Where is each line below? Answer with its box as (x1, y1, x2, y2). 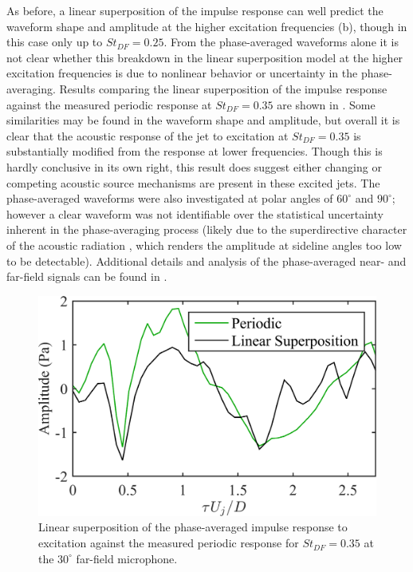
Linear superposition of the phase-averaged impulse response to (38, 519, 348, 535)
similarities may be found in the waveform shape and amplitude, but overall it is (6, 112, 400, 128)
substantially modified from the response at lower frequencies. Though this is (6, 143, 383, 160)
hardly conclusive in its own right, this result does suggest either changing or (6, 158, 382, 175)
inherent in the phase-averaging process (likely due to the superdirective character (6, 221, 407, 238)
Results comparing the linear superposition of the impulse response (59, 80, 387, 97)
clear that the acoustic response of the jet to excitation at (6, 127, 289, 144)
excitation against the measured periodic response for (38, 535, 299, 551)
